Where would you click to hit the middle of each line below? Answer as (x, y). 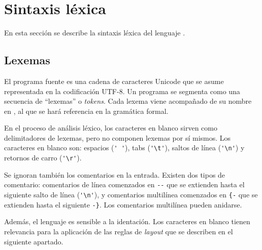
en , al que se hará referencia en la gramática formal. (86, 111)
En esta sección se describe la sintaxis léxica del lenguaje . (95, 33)
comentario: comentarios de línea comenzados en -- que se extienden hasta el (124, 184)
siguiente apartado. (34, 241)
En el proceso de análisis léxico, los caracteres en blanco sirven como (111, 128)
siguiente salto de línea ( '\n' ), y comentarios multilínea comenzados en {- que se (131, 195)
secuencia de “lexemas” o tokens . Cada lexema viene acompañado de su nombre (128, 101)
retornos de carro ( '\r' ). (43, 158)
